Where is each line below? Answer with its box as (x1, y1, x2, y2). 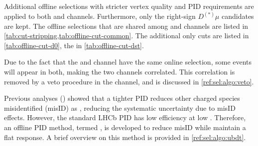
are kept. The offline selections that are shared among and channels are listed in (4, 20, 249, 31)
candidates (221, 11, 254, 21)
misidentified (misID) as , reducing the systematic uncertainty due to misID (4, 102, 236, 113)
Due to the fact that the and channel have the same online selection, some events (4, 57, 252, 67)
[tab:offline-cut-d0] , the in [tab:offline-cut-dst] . (4, 40, 144, 50)
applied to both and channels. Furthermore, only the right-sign (4, 11, 196, 21)
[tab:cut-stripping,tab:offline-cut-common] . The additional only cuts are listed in (4, 30, 249, 41)
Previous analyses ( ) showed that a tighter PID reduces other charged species (4, 93, 240, 103)
